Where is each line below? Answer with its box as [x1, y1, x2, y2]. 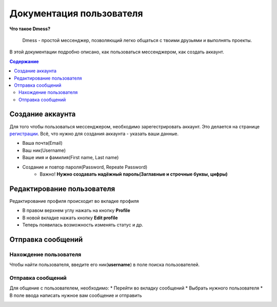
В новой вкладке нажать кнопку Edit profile [22, 215, 118, 221]
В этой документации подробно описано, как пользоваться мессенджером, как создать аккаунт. [9, 49, 224, 55]
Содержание [9, 58, 39, 64]
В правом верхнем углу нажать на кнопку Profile [22, 207, 130, 214]
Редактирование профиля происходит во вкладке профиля [9, 198, 139, 204]
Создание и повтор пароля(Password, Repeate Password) [22, 164, 148, 170]
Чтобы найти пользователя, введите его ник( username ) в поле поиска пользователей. [9, 262, 200, 268]
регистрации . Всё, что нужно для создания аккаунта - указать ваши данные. [9, 130, 179, 137]
